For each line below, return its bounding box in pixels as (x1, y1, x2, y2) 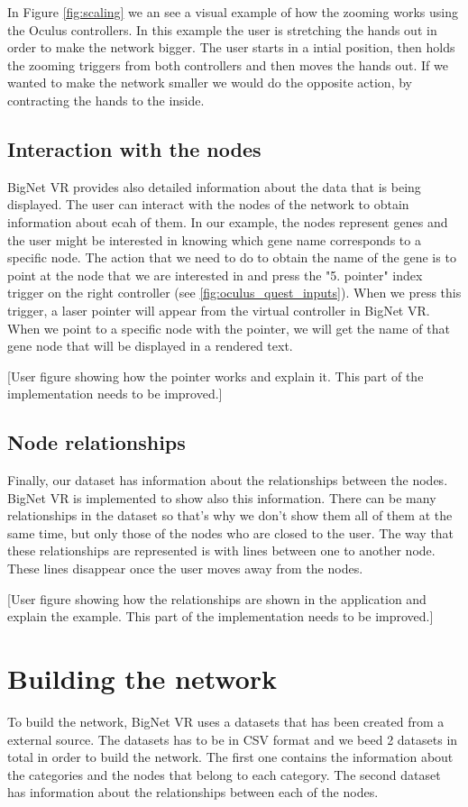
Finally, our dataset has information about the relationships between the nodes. (7, 471, 448, 490)
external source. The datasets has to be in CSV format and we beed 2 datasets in (7, 729, 458, 748)
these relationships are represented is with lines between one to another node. (7, 541, 436, 560)
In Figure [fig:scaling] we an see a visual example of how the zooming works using (7, 3, 458, 21)
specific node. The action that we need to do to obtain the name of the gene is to (7, 248, 456, 267)
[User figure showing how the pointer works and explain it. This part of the (7, 366, 424, 385)
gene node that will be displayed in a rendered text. (7, 336, 293, 355)
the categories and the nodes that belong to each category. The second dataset (7, 765, 441, 784)
